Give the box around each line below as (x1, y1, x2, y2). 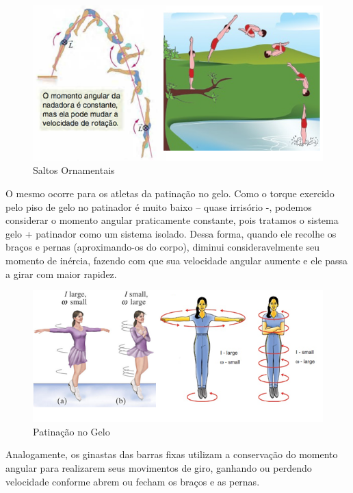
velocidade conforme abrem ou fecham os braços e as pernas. (5, 474, 260, 488)
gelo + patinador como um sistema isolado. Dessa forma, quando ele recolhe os (5, 226, 337, 240)
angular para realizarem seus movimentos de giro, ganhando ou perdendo (5, 460, 312, 475)
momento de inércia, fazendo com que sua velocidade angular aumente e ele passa (5, 253, 348, 268)
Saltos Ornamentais (33, 163, 115, 177)
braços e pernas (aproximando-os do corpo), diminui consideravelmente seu (5, 240, 320, 254)
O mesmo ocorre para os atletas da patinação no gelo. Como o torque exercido (5, 186, 335, 201)
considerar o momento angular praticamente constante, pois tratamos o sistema (5, 213, 339, 227)
